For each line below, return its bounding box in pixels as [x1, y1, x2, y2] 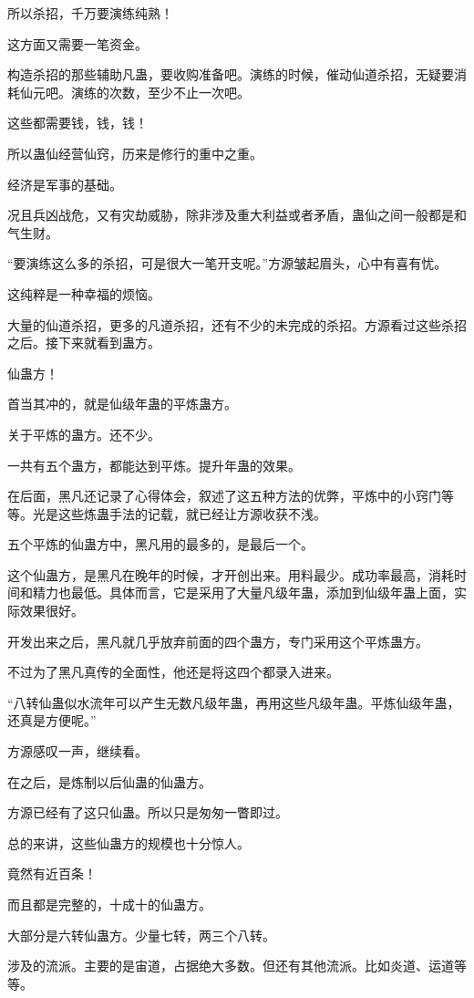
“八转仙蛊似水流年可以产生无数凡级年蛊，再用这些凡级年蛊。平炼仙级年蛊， [7, 692, 460, 712]
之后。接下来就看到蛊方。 [7, 333, 160, 352]
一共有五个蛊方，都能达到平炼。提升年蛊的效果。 [7, 455, 301, 474]
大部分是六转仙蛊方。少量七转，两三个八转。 [7, 925, 275, 944]
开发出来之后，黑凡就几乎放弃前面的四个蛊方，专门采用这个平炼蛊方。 [7, 631, 428, 650]
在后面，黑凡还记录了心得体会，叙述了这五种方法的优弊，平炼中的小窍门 [7, 486, 441, 505]
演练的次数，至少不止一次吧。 [70, 82, 250, 101]
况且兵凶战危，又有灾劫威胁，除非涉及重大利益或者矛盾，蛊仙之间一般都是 [7, 205, 454, 224]
